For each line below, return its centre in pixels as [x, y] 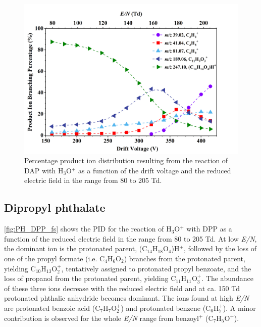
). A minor [239, 308]
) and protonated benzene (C [166, 308]
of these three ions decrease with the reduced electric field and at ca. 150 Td [122, 288]
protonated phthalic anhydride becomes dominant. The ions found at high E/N [127, 298]
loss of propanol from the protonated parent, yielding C [90, 278]
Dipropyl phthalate [55, 207]
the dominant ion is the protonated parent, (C [76, 248]
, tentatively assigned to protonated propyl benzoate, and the [156, 268]
